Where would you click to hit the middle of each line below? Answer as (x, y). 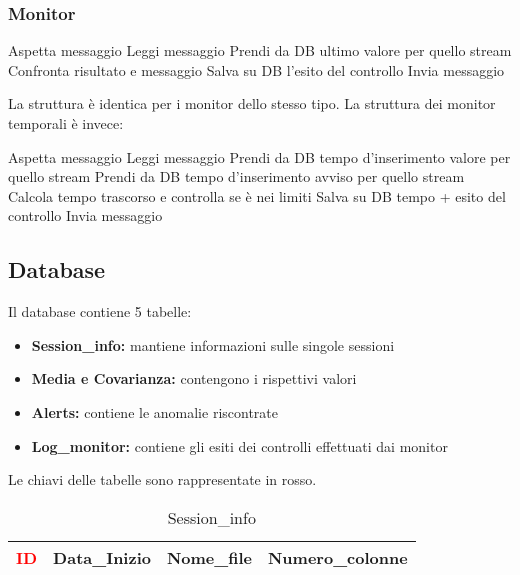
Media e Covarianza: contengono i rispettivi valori (194, 378)
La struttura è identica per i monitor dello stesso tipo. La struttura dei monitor (252, 103)
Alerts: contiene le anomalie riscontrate (154, 411)
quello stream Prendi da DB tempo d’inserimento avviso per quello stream (236, 176)
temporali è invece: (66, 123)
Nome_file (209, 557)
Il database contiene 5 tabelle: (100, 311)
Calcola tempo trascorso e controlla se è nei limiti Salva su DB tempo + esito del (257, 195)
